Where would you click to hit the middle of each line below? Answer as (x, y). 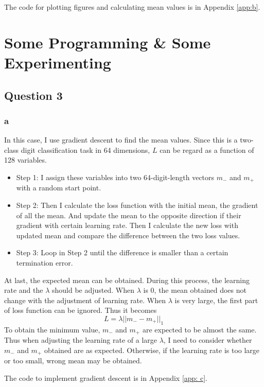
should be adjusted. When (93, 290)
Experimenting (58, 62)
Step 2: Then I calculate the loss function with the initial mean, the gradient (137, 205)
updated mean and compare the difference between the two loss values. (128, 235)
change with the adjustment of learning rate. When (85, 300)
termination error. (45, 262)
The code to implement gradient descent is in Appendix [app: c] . (106, 377)
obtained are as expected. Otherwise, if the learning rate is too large (152, 350)
